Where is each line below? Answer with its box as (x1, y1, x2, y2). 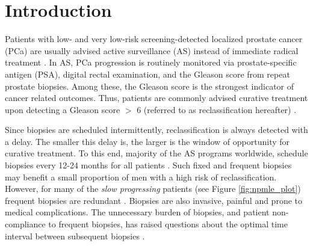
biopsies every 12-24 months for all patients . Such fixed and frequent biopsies (5, 159, 292, 171)
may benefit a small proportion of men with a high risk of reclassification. (5, 170, 277, 183)
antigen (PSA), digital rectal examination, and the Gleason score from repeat (5, 67, 290, 80)
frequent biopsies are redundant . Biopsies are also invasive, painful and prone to (5, 194, 302, 206)
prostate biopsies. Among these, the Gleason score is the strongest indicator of (5, 79, 294, 92)
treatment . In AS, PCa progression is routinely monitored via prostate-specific (5, 56, 297, 69)
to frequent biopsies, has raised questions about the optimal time (48, 218, 288, 230)
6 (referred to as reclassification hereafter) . (137, 103, 297, 115)
